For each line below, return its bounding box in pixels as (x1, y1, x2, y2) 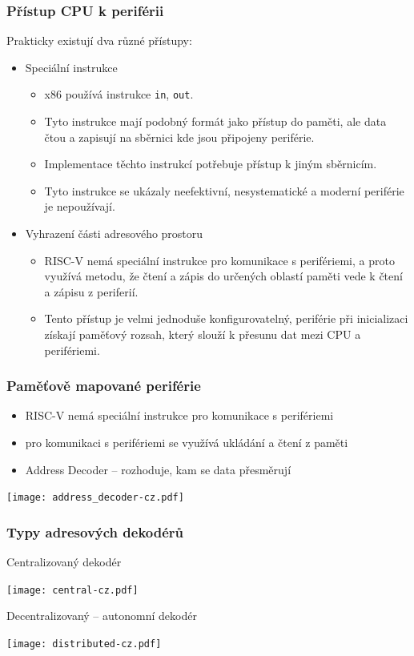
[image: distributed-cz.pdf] (6, 638, 162, 650)
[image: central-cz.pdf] (6, 584, 139, 596)
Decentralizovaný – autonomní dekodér (6, 607, 197, 624)
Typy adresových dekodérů (6, 521, 184, 541)
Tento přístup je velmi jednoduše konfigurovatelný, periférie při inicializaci (44, 310, 408, 327)
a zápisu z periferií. (44, 283, 139, 300)
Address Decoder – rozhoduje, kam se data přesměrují (25, 461, 291, 477)
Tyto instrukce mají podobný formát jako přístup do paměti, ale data (44, 113, 387, 130)
